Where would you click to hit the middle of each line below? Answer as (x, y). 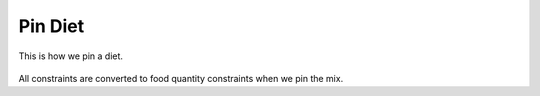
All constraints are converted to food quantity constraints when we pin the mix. (181, 78)
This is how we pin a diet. (71, 56)
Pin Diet (51, 26)
